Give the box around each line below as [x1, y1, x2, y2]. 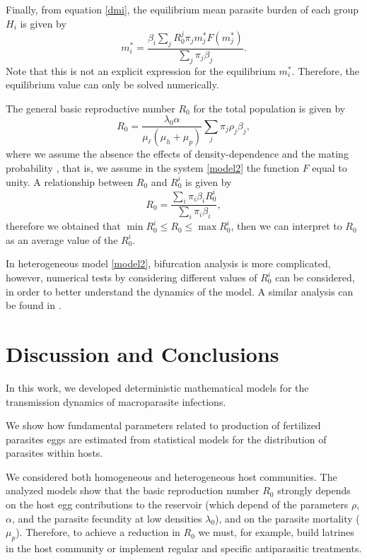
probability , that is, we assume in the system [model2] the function [6, 160, 299, 175]
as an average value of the [6, 232, 118, 247]
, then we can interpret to [231, 218, 342, 233]
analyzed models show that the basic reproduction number [6, 483, 260, 498]
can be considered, [275, 270, 355, 284]
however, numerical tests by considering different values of [6, 270, 257, 284]
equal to [312, 160, 347, 175]
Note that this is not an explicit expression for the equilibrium [6, 63, 276, 78]
